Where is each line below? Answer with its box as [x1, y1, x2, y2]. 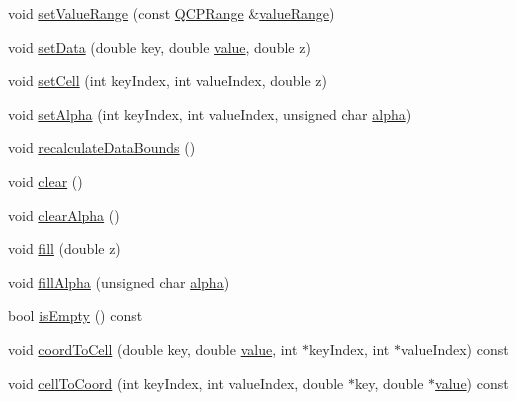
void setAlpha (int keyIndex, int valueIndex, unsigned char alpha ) [8, 103, 412, 124]
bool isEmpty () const [8, 305, 143, 326]
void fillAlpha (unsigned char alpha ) [8, 271, 230, 292]
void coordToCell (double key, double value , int [8, 338, 298, 359]
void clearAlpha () [8, 204, 120, 225]
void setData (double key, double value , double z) [8, 36, 311, 57]
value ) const [435, 372, 509, 393]
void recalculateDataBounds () [8, 137, 196, 158]
